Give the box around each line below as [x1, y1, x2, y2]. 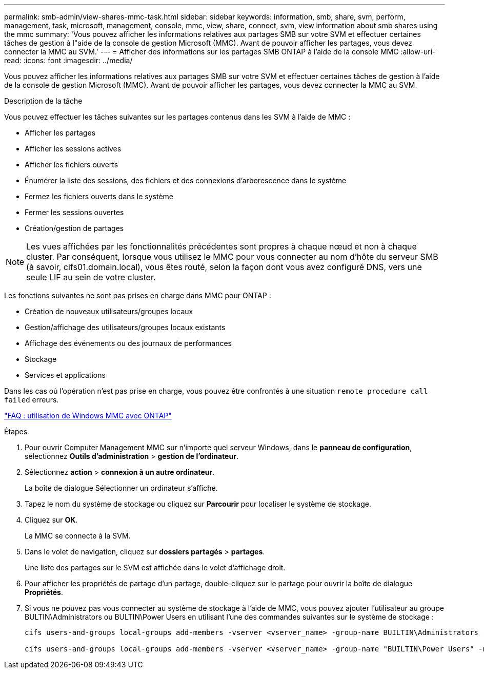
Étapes [4, 427, 28, 436]
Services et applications [25, 371, 106, 379]
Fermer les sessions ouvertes [25, 208, 124, 217]
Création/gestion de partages [25, 224, 124, 233]
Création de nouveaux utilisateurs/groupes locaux [25, 307, 193, 316]
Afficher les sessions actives [25, 144, 122, 153]
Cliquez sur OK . [25, 515, 78, 524]
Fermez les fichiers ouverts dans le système [25, 192, 174, 201]
